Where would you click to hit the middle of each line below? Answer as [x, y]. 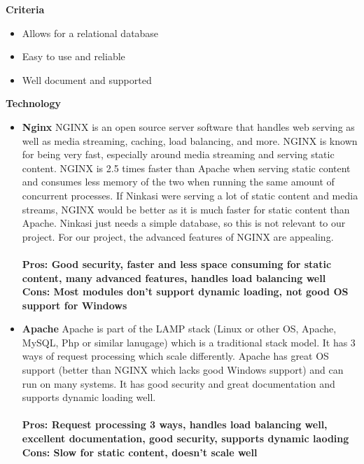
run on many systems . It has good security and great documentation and [178, 383]
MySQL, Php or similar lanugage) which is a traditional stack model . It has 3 [189, 342]
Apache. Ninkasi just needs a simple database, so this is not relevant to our [184, 223]
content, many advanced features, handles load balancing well [174, 277]
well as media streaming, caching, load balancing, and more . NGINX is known [190, 140]
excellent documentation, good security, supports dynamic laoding [185, 438]
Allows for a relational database [90, 33]
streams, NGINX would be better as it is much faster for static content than [186, 209]
